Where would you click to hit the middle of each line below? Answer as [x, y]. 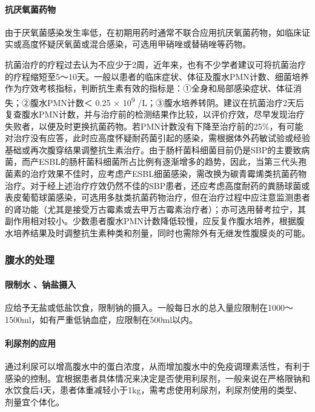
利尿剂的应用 [30, 343]
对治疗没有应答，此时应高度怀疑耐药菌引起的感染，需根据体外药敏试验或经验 [157, 138]
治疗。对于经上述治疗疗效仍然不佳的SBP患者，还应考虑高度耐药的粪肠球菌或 [157, 185]
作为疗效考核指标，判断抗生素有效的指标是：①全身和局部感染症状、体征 [149, 88]
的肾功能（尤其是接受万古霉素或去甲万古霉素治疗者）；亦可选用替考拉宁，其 [155, 209]
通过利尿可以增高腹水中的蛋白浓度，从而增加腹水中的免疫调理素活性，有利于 [157, 366]
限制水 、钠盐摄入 [41, 284]
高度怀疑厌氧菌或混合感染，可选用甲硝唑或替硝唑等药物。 [136, 44]
